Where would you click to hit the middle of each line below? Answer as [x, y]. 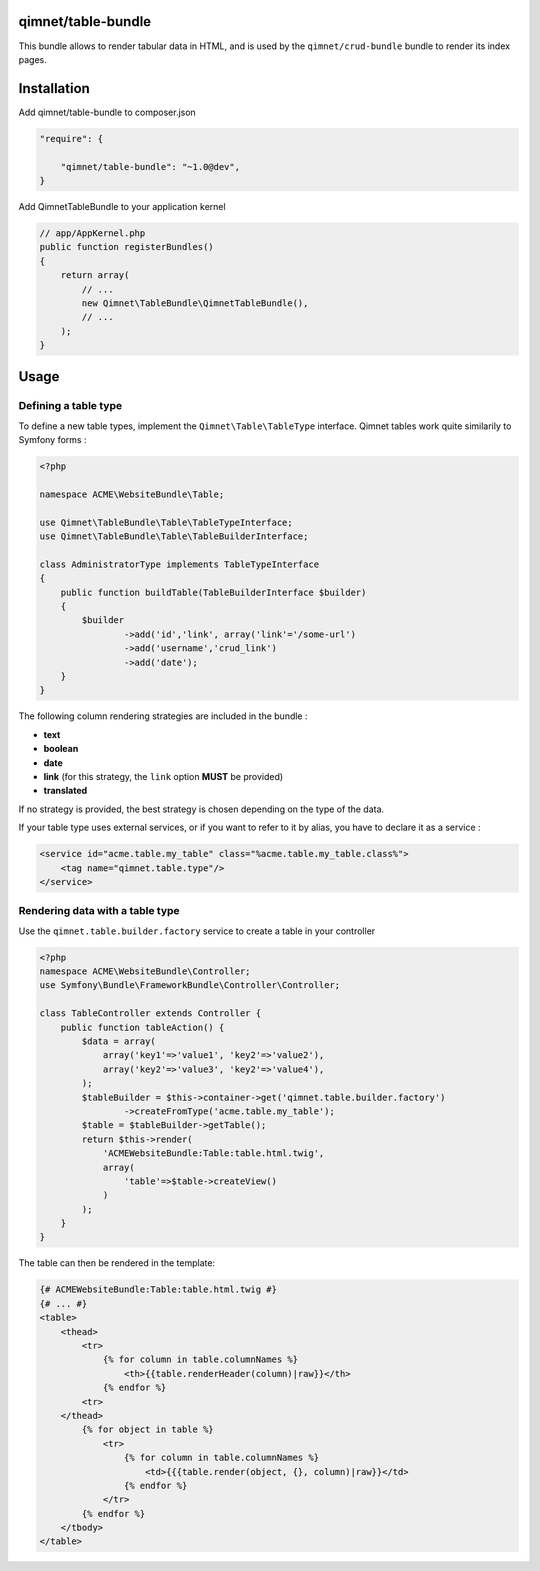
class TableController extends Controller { [150, 1013]
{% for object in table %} [147, 1429]
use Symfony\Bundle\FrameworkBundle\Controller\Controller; [190, 985]
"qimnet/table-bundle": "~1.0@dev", [150, 166]
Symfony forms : [52, 440]
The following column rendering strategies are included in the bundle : [163, 716]
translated [65, 791]
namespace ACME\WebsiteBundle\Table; [132, 494]
